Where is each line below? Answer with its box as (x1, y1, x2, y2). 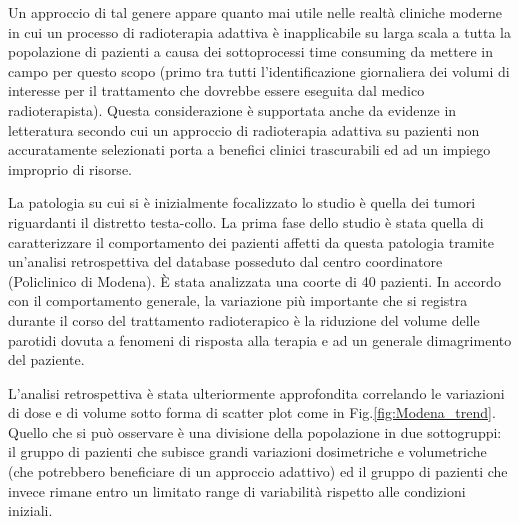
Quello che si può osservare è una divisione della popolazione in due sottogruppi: (8, 421, 502, 442)
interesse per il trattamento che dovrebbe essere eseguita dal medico (8, 80, 425, 101)
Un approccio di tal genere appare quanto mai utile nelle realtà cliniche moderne (8, 2, 503, 22)
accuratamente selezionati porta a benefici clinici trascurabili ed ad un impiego (8, 139, 491, 160)
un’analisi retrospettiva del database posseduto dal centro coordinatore (8, 251, 443, 272)
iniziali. (8, 500, 53, 521)
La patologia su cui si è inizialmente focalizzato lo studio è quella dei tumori (8, 192, 476, 213)
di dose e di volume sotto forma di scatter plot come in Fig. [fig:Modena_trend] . (8, 402, 496, 423)
